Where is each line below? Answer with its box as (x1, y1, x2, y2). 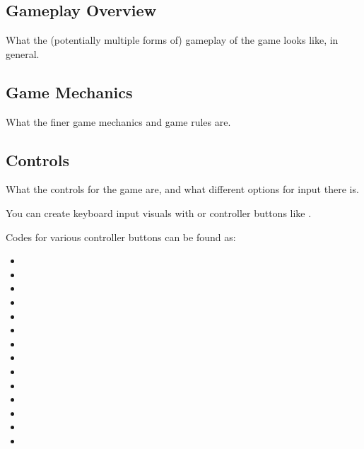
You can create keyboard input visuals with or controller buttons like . (6, 205, 312, 220)
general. (6, 46, 40, 61)
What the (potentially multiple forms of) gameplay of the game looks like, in (6, 33, 339, 47)
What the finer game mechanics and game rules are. (6, 114, 231, 129)
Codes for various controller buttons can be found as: (6, 229, 236, 244)
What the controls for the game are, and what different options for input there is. (6, 182, 359, 197)
